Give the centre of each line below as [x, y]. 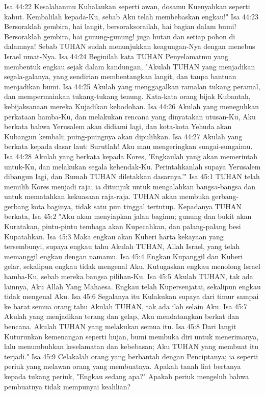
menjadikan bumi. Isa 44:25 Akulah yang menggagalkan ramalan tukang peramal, [132, 86]
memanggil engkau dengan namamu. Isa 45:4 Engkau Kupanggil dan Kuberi [124, 256]
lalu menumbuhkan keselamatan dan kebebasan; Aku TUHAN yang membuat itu [131, 346]
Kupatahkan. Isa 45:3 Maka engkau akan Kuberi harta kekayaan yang [114, 236]
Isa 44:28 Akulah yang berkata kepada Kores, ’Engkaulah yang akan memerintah [131, 156]
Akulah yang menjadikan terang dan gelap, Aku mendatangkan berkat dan [122, 316]
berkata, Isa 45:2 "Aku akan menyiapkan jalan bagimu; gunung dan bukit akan [128, 216]
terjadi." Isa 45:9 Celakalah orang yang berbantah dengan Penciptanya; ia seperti [131, 356]
